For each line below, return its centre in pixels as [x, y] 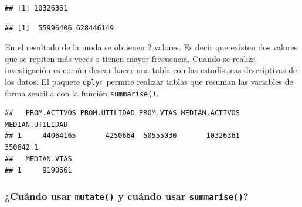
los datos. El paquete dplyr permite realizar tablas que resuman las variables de [149, 81]
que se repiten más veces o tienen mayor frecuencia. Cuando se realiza [130, 58]
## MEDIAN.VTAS [38, 159]
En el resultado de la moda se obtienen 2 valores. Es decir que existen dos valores [151, 47]
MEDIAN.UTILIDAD [36, 124]
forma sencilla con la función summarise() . [82, 93]
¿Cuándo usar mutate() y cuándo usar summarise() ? [127, 196]
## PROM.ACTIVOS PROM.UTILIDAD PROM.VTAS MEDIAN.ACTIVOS [122, 113]
